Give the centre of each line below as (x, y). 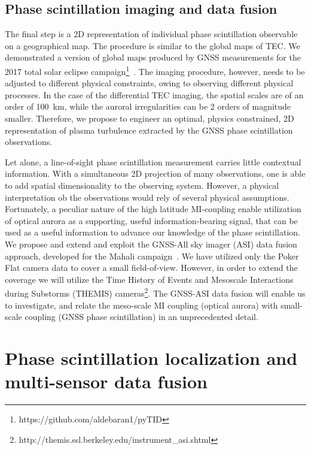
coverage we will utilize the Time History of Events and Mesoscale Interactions (149, 279)
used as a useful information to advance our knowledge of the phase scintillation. (153, 232)
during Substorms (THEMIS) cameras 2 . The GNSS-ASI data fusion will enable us (155, 292)
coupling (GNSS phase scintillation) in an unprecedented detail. (141, 317)
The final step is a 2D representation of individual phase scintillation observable (151, 34)
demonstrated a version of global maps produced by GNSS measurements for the (153, 57)
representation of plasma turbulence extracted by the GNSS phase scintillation (149, 130)
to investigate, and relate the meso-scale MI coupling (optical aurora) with (141, 305)
